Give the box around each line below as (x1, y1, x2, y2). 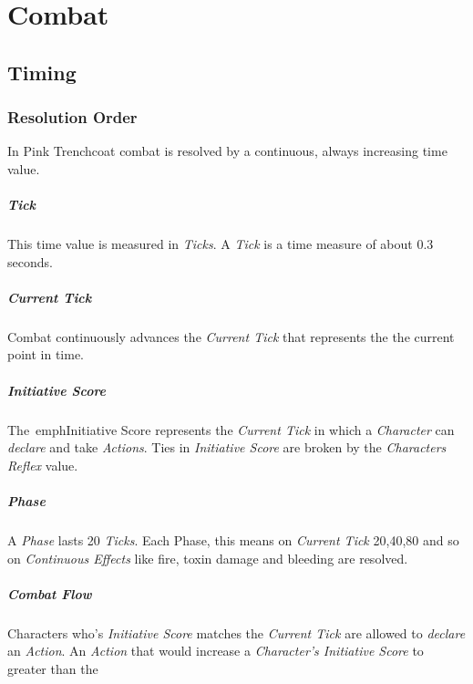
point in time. (7, 345, 85, 364)
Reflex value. (7, 455, 78, 474)
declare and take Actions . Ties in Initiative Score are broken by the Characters (7, 438, 447, 457)
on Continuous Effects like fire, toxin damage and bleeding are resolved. (7, 548, 408, 567)
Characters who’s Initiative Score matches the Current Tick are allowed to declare (7, 623, 466, 642)
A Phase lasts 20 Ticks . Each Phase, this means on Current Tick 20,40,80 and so (7, 530, 459, 549)
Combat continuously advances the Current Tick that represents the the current (7, 326, 455, 346)
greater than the (7, 658, 98, 678)
